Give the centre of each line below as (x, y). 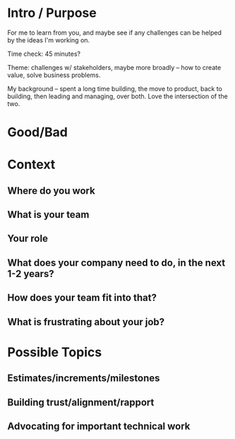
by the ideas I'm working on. (49, 40)
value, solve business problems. (54, 75)
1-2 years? (31, 274)
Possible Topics (55, 352)
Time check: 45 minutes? (44, 54)
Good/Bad (38, 133)
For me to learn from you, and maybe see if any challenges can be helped (115, 33)
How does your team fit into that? (82, 298)
